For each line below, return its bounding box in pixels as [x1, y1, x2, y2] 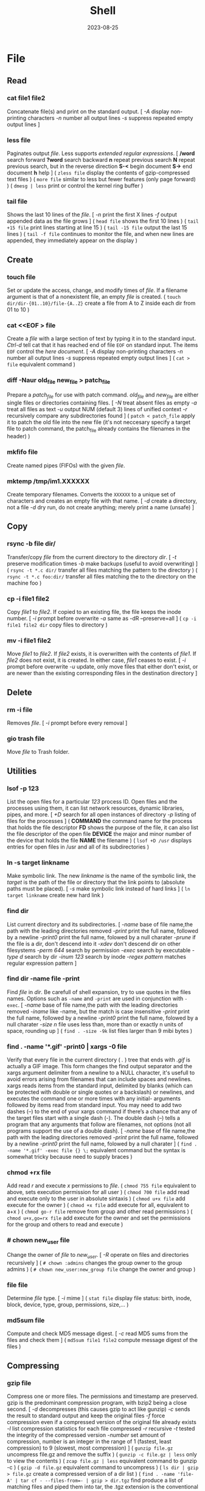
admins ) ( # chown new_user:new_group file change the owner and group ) [7, 1265, 196, 1273]
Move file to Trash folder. [7, 748, 69, 756]
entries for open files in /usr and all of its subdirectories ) [7, 843, 150, 850]
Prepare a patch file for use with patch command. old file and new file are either [7, 391, 199, 400]
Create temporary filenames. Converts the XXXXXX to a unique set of [7, 490, 176, 498]
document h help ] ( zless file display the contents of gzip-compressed [7, 169, 190, 176]
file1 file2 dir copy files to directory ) [7, 621, 108, 628]
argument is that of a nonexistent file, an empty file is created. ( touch [7, 293, 181, 300]
